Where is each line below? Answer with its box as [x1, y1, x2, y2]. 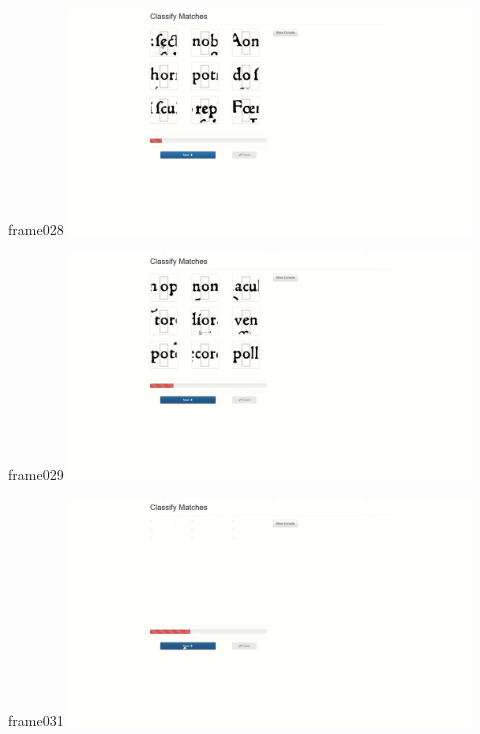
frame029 [8, 464, 64, 485]
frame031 [8, 709, 64, 730]
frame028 [8, 218, 64, 239]
